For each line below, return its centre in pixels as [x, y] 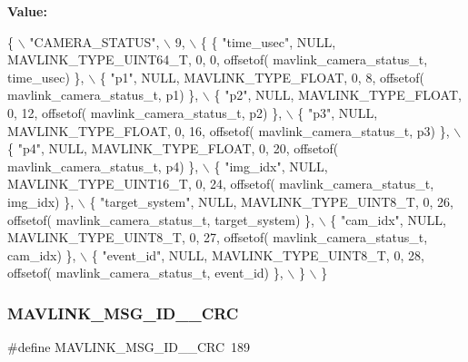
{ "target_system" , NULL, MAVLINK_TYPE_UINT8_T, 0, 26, [271, 201]
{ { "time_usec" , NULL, [268, 41]
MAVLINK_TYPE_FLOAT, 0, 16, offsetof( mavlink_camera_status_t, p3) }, [229, 130]
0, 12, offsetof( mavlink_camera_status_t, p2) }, [145, 112]
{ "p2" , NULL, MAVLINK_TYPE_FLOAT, [338, 95]
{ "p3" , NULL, [338, 112]
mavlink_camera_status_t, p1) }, [103, 95]
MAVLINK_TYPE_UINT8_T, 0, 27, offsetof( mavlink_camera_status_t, [218, 237]
